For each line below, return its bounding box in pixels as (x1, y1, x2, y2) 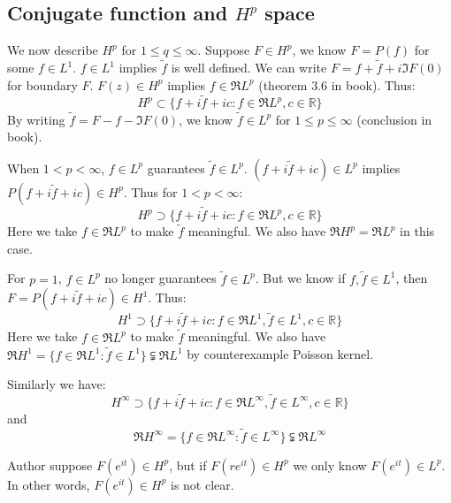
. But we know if (255, 269, 346, 287)
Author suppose (7, 455, 93, 474)
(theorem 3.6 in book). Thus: (258, 75, 416, 94)
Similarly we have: (7, 375, 106, 393)
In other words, (7, 475, 90, 493)
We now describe (7, 41, 98, 59)
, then (395, 269, 428, 287)
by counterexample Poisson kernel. (187, 345, 374, 363)
